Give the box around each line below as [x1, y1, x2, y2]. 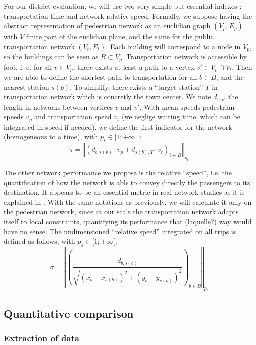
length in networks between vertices [4, 101, 113, 112]
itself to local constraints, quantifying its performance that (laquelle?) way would [4, 216, 252, 226]
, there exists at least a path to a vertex [73, 61, 195, 72]
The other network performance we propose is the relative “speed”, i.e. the [4, 167, 232, 177]
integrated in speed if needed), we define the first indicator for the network [4, 121, 232, 132]
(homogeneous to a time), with [4, 131, 98, 142]
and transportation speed [34, 111, 112, 122]
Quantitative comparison [4, 305, 134, 321]
